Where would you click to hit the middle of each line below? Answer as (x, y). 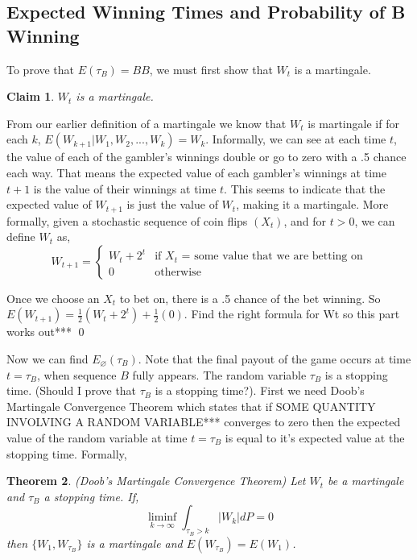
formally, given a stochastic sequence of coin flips (127, 220)
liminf (162, 518)
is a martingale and (134, 543)
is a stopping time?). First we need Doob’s (260, 390)
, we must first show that (211, 69)
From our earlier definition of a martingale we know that (147, 123)
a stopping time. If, (91, 496)
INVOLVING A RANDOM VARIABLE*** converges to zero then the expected (204, 422)
